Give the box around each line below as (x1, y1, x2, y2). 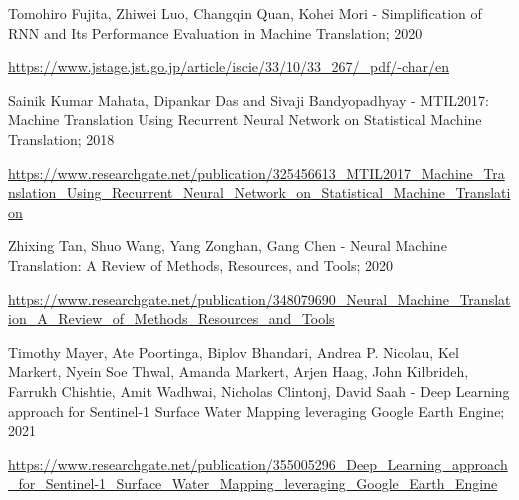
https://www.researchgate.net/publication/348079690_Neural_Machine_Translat (8, 288, 511, 309)
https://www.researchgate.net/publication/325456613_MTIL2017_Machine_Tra (8, 162, 505, 183)
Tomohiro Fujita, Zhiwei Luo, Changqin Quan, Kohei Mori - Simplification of (8, 3, 482, 23)
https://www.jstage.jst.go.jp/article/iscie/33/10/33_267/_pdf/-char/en (8, 56, 450, 77)
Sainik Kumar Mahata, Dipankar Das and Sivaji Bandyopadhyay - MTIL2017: (8, 89, 489, 110)
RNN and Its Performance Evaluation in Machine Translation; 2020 (8, 22, 423, 43)
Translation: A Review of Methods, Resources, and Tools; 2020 (8, 254, 394, 275)
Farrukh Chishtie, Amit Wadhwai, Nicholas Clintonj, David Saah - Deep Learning (8, 380, 510, 401)
